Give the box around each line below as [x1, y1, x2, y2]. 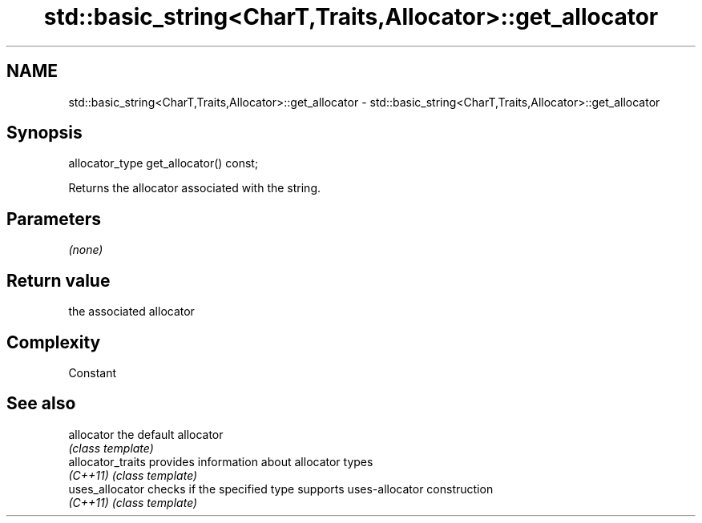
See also [6, 393, 76, 414]
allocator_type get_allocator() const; [68, 156, 259, 171]
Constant [68, 365, 117, 380]
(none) [68, 243, 103, 257]
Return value [6, 270, 111, 291]
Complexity [6, 332, 101, 352]
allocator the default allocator [68, 427, 224, 441]
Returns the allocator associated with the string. [68, 181, 321, 195]
